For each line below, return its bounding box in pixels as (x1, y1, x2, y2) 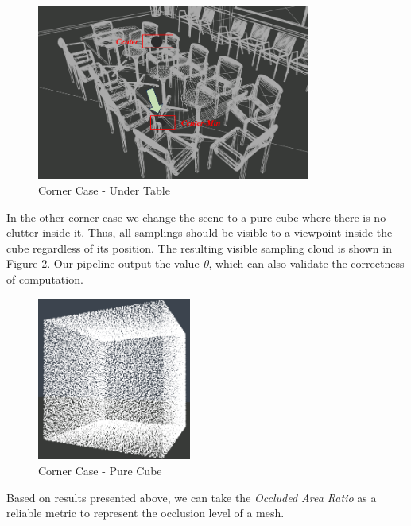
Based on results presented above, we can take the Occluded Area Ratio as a (6, 489, 377, 505)
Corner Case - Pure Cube (38, 462, 162, 478)
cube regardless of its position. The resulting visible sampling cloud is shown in (6, 239, 392, 256)
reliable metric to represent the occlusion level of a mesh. (6, 505, 285, 521)
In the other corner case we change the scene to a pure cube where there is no (6, 208, 386, 225)
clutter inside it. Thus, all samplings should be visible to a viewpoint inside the (6, 224, 393, 241)
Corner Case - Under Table (38, 182, 170, 199)
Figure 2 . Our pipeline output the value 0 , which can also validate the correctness (6, 255, 405, 272)
